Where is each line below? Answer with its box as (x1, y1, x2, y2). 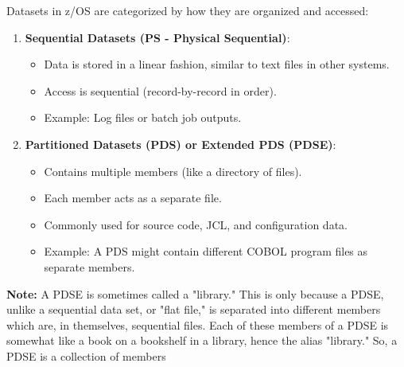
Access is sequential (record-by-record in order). (44, 82, 277, 99)
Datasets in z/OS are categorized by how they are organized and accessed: (6, 2, 369, 18)
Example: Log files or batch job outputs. (44, 109, 242, 126)
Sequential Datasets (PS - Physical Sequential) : (25, 29, 290, 45)
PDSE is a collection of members (6, 347, 166, 364)
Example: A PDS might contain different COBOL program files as (44, 243, 368, 260)
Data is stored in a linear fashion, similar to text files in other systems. (44, 56, 390, 72)
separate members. (44, 258, 135, 275)
